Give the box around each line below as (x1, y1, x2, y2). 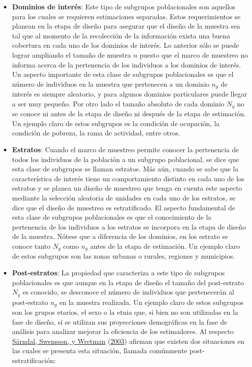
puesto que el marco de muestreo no (140, 49, 248, 60)
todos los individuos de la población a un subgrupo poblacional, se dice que (12, 154, 239, 164)
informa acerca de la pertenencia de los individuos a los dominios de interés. (12, 59, 241, 69)
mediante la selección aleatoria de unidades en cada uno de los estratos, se (12, 193, 236, 202)
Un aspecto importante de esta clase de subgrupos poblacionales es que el (12, 69, 234, 79)
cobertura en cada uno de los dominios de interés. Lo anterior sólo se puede (12, 40, 239, 50)
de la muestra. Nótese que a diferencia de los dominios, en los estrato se (12, 231, 228, 241)
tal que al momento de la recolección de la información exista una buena (12, 30, 230, 40)
